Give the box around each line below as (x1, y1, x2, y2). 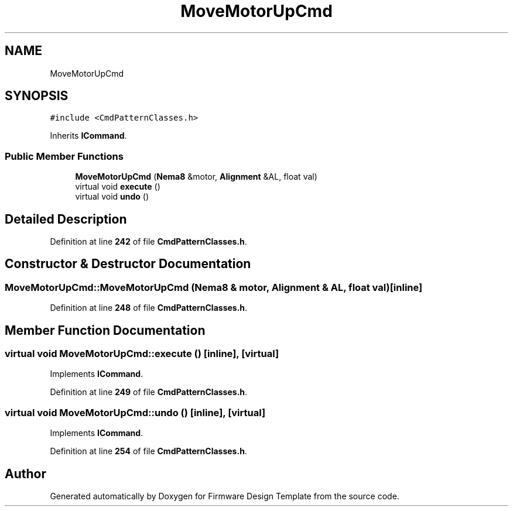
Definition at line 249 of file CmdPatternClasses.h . (50, 387, 248, 397)
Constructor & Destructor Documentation (5, 256, 251, 272)
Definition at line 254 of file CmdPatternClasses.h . (50, 446, 247, 457)
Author (5, 466, 46, 481)
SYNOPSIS (5, 88, 69, 104)
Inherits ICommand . (50, 131, 127, 141)
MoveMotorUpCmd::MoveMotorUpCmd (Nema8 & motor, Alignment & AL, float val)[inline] (5, 281, 423, 293)
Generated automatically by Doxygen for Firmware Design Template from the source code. (50, 491, 399, 502)
